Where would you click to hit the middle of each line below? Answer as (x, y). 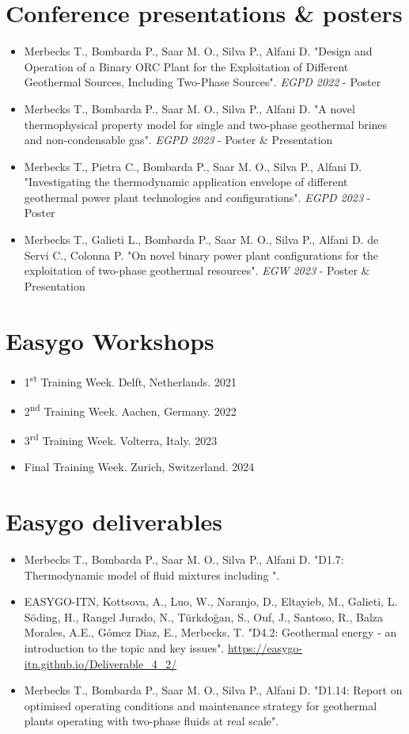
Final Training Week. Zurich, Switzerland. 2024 (139, 467)
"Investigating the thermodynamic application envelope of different (186, 182)
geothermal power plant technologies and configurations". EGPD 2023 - (197, 197)
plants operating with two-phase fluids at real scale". (151, 721)
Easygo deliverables (114, 521)
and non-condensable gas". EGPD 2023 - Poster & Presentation (178, 140)
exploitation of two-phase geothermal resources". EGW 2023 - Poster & (197, 270)
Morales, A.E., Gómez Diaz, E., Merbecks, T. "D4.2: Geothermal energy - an (210, 632)
